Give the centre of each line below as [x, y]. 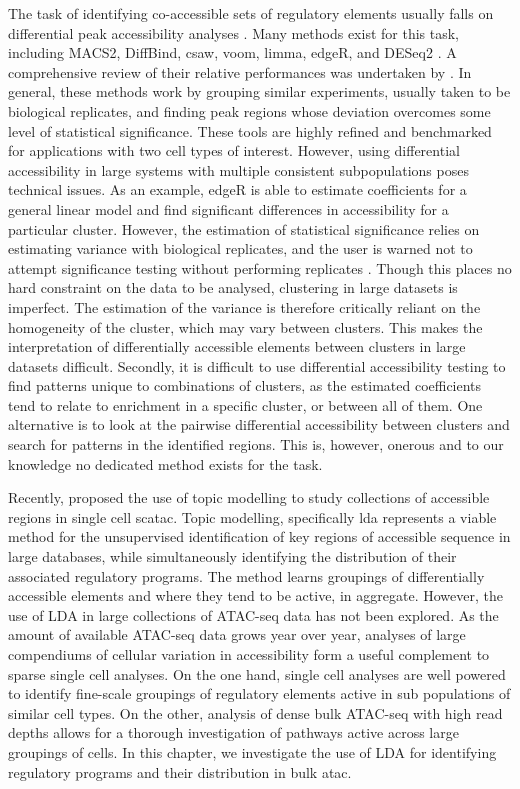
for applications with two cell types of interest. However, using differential [234, 150]
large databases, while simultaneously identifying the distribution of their [232, 556]
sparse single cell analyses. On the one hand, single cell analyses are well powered [257, 673]
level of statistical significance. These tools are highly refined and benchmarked [250, 130]
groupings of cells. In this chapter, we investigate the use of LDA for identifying [252, 751]
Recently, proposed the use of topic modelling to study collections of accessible [249, 497]
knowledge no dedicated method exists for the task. [165, 463]
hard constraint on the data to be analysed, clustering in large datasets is [233, 287]
